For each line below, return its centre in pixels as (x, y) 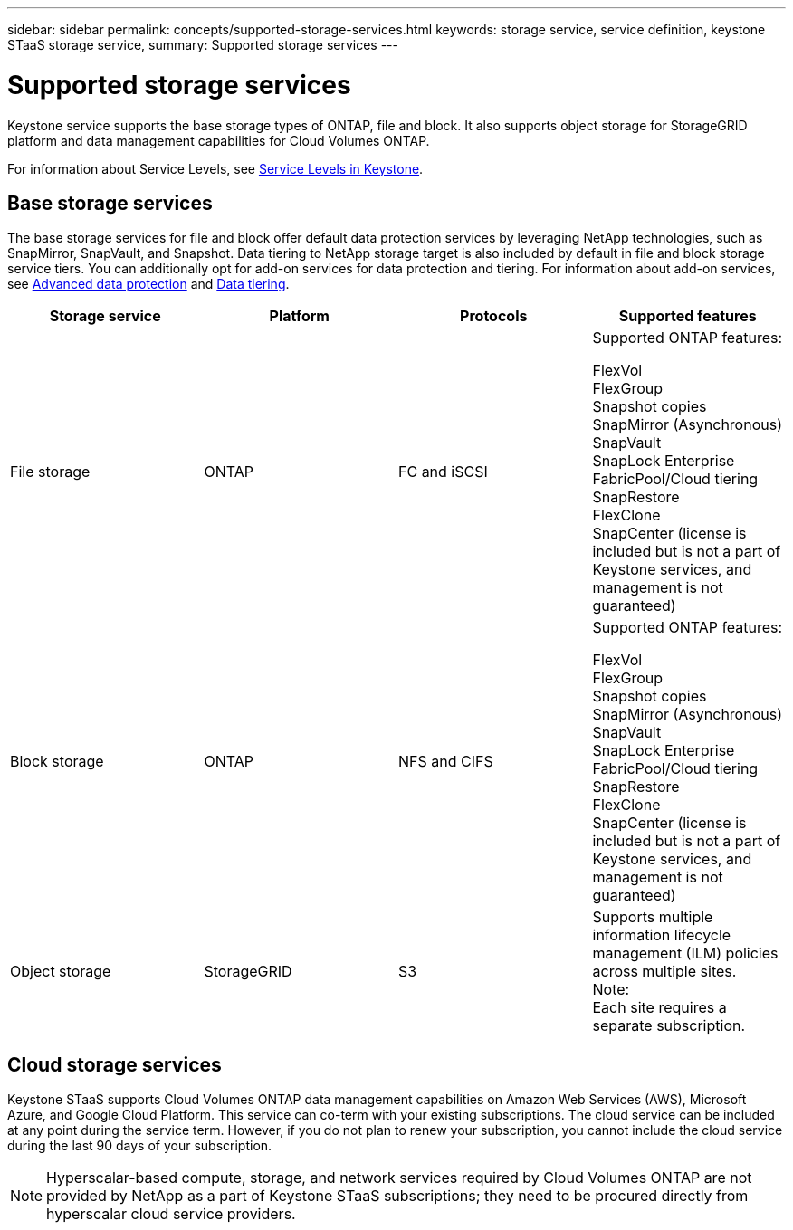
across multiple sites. (664, 972)
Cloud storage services (115, 1064)
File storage (50, 472)
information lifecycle (662, 935)
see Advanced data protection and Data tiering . (148, 284)
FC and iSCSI (443, 472)
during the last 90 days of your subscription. (140, 1146)
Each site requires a (659, 1008)
